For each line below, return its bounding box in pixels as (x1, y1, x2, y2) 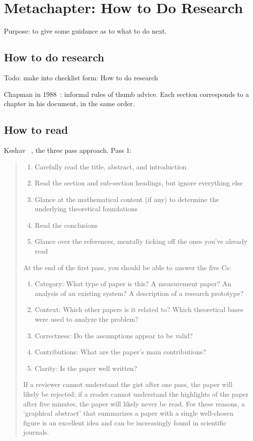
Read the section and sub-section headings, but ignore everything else (35, 178, 243, 188)
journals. (23, 427, 49, 437)
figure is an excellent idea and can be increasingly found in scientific (23, 417, 227, 427)
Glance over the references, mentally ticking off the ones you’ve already (35, 236, 248, 246)
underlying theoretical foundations (35, 203, 137, 214)
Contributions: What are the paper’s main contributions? (35, 347, 206, 357)
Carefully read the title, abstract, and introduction (35, 161, 187, 171)
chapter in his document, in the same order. (4, 98, 135, 109)
